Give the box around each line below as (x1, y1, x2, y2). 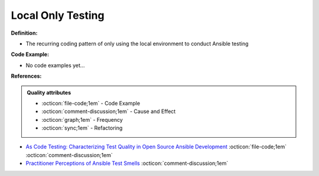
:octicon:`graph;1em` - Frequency (41, 116, 123, 123)
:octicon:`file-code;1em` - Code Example (41, 99, 141, 107)
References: (11, 72, 42, 79)
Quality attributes (27, 89, 71, 96)
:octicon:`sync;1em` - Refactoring (41, 124, 123, 132)
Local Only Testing (11, 9, 105, 22)
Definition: (11, 29, 38, 36)
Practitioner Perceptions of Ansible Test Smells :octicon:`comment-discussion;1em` (25, 160, 229, 167)
